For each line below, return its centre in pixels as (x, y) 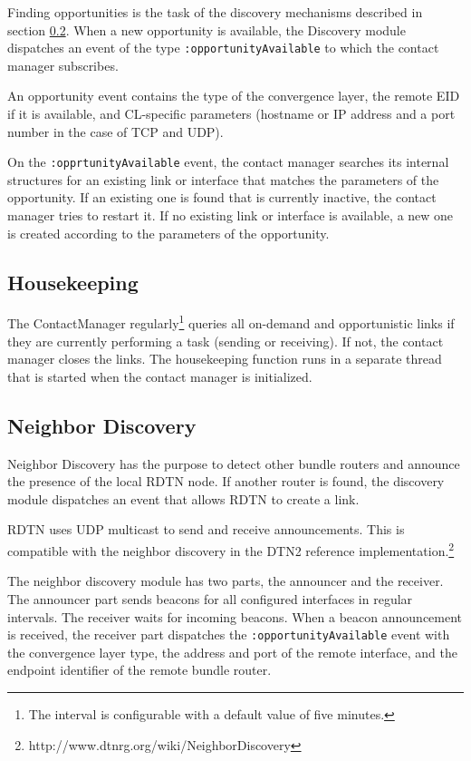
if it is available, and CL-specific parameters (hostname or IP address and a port (231, 114)
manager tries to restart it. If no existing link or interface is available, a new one (231, 215)
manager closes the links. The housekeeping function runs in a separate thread (225, 359)
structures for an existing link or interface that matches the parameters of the (223, 179)
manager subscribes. (63, 65)
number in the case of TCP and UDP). (115, 131)
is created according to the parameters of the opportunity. (168, 233)
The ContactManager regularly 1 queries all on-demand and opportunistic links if (231, 322)
